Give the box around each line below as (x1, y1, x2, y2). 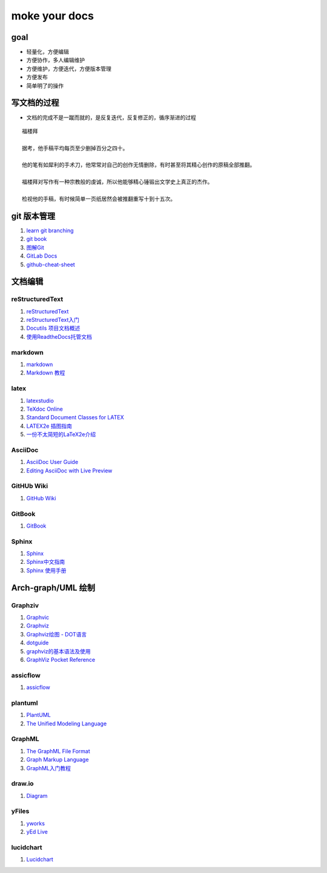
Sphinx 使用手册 (26, 566, 67, 574)
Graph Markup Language (26, 756, 89, 763)
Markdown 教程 (26, 369, 65, 376)
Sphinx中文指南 (26, 558, 65, 566)
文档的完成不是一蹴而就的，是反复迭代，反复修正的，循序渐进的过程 (26, 114, 196, 121)
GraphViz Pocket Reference (26, 656, 96, 663)
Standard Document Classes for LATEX (26, 414, 124, 421)
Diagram (26, 792, 48, 799)
